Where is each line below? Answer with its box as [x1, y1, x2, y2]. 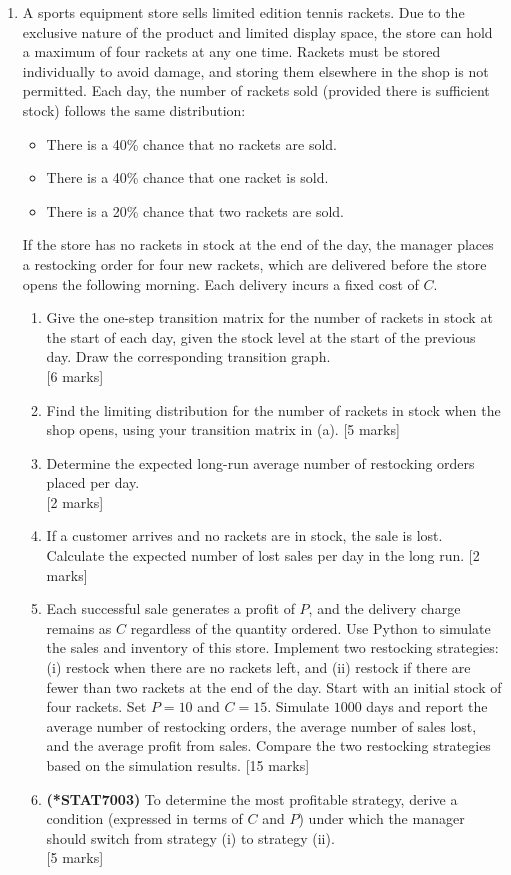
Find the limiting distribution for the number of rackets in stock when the [46, 399, 501, 420]
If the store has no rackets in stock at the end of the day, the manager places [22, 234, 494, 255]
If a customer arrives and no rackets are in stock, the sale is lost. [46, 525, 443, 546]
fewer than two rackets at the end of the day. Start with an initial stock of [46, 676, 502, 697]
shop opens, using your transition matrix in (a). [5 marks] [46, 419, 400, 440]
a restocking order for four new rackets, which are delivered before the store [22, 253, 487, 274]
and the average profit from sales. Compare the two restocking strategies [46, 735, 491, 756]
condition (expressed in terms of [46, 808, 243, 829]
